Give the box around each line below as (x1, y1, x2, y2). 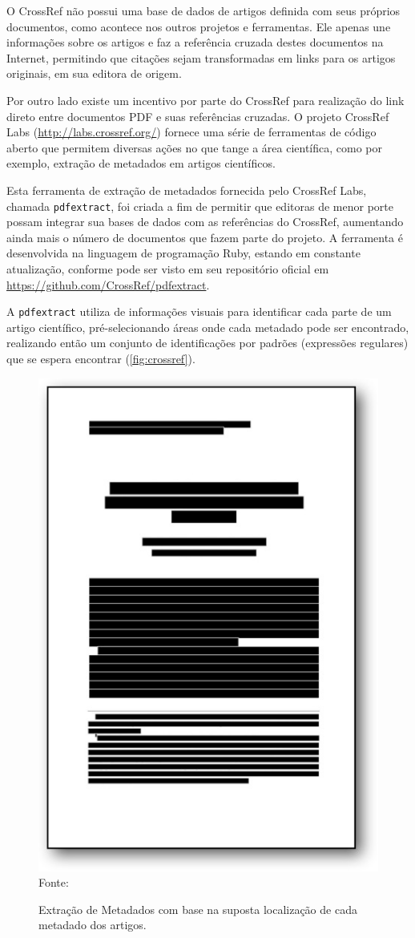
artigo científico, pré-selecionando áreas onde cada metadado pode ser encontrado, (6, 318, 409, 335)
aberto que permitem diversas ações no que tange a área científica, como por (6, 139, 382, 156)
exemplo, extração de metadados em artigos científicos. (6, 155, 276, 172)
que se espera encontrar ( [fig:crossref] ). (6, 350, 195, 366)
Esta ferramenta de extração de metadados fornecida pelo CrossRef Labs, (6, 181, 367, 198)
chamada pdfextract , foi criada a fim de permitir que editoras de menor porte (6, 197, 393, 214)
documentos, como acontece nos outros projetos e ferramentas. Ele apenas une (6, 18, 391, 34)
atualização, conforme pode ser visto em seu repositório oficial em (6, 260, 329, 277)
